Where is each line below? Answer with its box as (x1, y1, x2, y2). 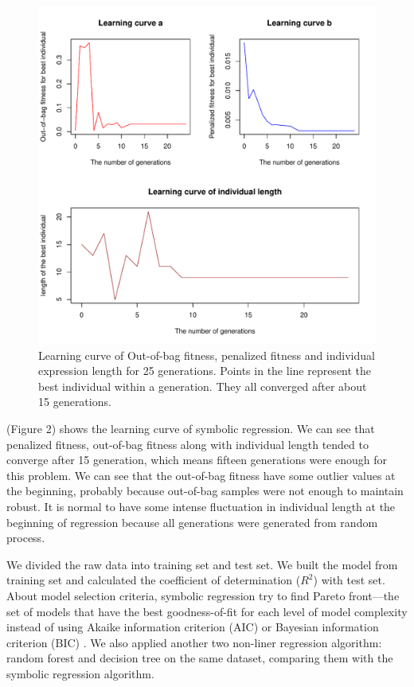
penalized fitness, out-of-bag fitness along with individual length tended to (6, 435, 369, 452)
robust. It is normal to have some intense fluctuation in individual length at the (6, 498, 396, 514)
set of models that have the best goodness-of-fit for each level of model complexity (6, 603, 408, 619)
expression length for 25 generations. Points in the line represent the (38, 362, 372, 379)
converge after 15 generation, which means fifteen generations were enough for (6, 451, 387, 468)
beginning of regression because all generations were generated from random (6, 513, 378, 530)
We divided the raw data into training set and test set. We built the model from (6, 556, 398, 572)
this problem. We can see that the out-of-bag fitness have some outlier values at (6, 466, 396, 483)
